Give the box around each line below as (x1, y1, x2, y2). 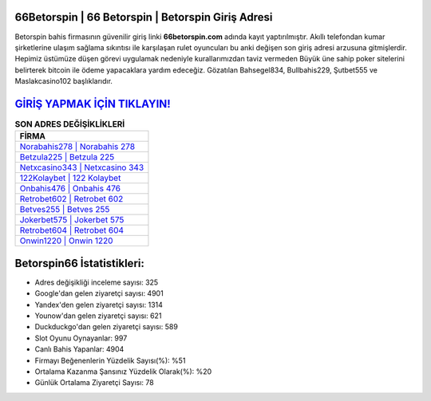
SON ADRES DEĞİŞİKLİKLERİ (14, 119, 125, 130)
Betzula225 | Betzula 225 (19, 151, 115, 163)
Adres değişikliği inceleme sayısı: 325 (34, 277, 159, 287)
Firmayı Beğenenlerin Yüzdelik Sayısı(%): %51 (34, 356, 186, 365)
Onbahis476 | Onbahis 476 (19, 183, 121, 195)
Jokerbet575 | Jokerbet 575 (19, 214, 125, 226)
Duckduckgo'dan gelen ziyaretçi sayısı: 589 (34, 322, 179, 332)
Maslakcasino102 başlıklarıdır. (14, 77, 113, 86)
